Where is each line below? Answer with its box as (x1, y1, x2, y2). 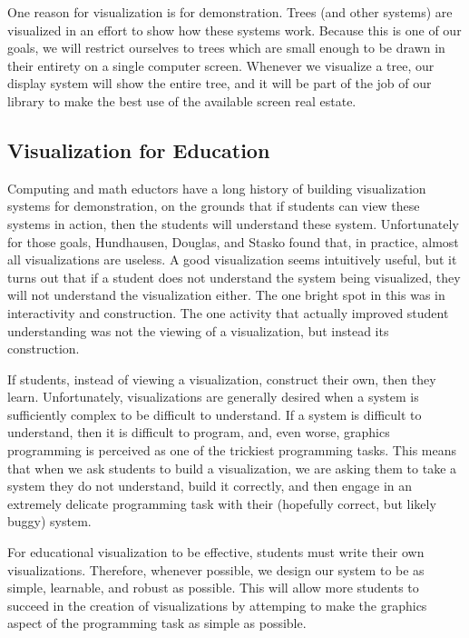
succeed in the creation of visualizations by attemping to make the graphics (7, 595, 427, 614)
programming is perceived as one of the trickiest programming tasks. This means (7, 441, 457, 460)
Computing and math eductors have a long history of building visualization (7, 178, 426, 197)
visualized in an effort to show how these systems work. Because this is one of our (7, 20, 462, 39)
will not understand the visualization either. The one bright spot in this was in (7, 285, 445, 304)
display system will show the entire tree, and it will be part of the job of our (7, 74, 432, 93)
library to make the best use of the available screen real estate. (7, 91, 357, 110)
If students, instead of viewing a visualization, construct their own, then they (7, 369, 436, 388)
